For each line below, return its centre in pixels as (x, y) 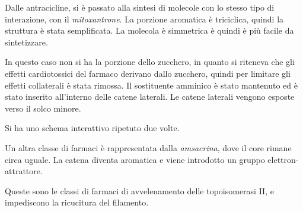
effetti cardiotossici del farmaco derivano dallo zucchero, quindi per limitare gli (148, 73)
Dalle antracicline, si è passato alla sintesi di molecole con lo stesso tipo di (140, 7)
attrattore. (24, 171)
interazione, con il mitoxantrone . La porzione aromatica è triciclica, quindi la (144, 19)
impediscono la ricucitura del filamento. (77, 202)
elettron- (283, 159)
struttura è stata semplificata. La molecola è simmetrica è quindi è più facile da (149, 30)
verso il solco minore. (43, 108)
